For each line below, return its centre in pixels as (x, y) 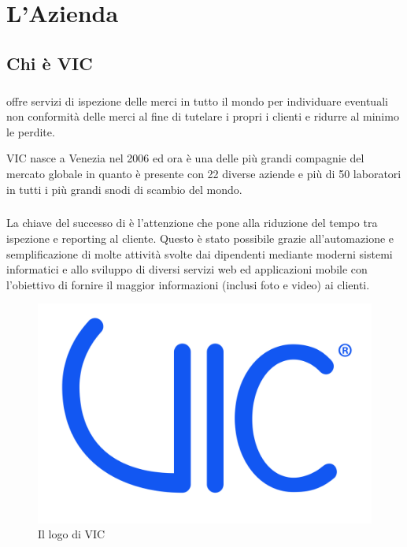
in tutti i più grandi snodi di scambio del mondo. (124, 189)
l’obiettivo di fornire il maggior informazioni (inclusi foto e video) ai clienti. (188, 284)
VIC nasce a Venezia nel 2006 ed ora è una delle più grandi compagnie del (185, 158)
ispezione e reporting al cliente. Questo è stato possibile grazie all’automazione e (200, 238)
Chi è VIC (50, 63)
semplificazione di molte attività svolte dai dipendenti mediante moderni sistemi (200, 253)
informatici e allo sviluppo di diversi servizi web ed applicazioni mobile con (187, 269)
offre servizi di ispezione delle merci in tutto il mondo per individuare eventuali (197, 100)
